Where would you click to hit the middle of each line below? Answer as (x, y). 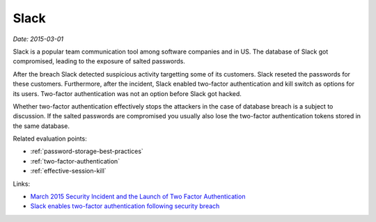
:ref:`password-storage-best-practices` (87, 151)
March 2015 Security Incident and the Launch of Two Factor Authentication (138, 197)
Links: (22, 184)
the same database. (41, 126)
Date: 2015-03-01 (38, 39)
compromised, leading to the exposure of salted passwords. (99, 61)
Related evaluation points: (50, 138)
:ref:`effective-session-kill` (69, 171)
